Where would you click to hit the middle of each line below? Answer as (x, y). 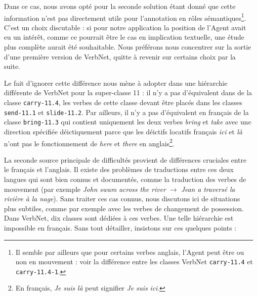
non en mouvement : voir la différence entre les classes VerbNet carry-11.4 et (134, 262)
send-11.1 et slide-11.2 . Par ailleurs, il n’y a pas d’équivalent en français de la (127, 112)
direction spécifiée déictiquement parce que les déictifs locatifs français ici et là (123, 131)
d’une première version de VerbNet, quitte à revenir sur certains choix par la (120, 56)
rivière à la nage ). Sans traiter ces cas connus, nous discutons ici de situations (122, 199)
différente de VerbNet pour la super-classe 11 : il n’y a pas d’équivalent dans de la (128, 92)
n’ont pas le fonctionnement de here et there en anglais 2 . (89, 142)
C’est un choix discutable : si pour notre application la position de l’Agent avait (125, 27)
